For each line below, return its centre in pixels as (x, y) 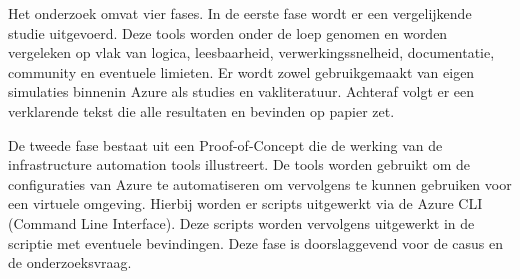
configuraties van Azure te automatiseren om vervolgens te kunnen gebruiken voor (260, 183)
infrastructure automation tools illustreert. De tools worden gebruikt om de (239, 164)
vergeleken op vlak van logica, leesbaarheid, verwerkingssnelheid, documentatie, (251, 52)
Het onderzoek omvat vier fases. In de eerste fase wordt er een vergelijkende (240, 13)
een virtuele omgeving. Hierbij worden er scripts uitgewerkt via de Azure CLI (245, 203)
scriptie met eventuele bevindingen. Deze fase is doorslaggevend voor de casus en (255, 242)
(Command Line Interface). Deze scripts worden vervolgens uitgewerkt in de (241, 222)
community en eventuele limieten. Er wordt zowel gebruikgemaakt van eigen (241, 71)
